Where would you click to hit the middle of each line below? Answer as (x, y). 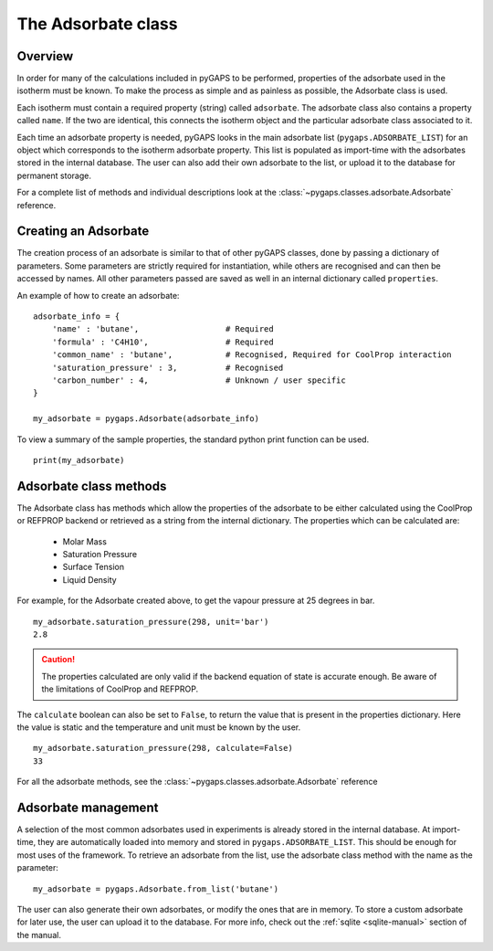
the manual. (39, 935)
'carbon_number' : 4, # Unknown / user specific (199, 380)
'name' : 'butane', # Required (163, 329)
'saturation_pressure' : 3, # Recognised (168, 367)
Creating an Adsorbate (83, 232)
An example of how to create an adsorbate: (98, 295)
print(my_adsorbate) (79, 460)
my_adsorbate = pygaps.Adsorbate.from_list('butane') (156, 889)
